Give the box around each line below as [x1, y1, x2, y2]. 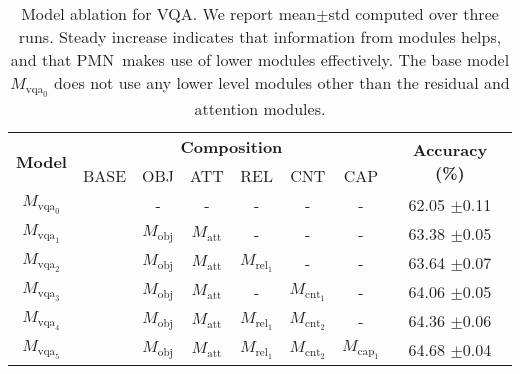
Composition [180, 135, 283, 159]
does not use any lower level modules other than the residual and [54, 71, 510, 94]
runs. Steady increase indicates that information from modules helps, [18, 25, 502, 48]
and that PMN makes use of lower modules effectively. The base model [10, 48, 510, 71]
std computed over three [328, 2, 499, 25]
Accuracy [412, 138, 488, 162]
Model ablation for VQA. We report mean [21, 2, 316, 25]
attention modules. [194, 97, 326, 121]
